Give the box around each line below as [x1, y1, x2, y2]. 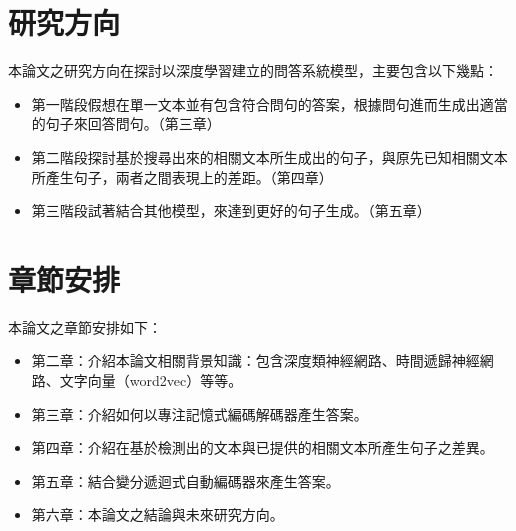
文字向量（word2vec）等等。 [59, 370, 243, 390]
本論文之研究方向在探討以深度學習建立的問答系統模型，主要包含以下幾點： [8, 60, 498, 81]
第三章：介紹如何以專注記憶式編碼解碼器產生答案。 [31, 403, 368, 424]
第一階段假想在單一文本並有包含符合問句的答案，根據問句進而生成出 [31, 93, 480, 114]
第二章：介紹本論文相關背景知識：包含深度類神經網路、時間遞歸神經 [31, 350, 480, 371]
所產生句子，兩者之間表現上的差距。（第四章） [31, 166, 333, 187]
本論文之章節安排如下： [8, 316, 162, 337]
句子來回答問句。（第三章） [45, 113, 221, 134]
